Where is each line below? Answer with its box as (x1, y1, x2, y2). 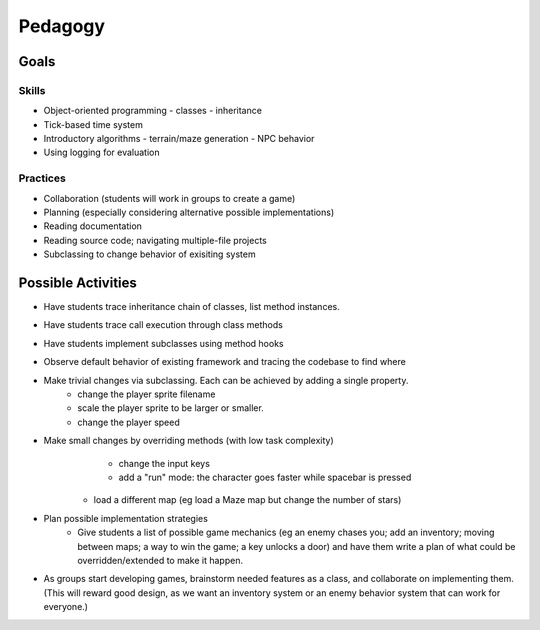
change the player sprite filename (77, 388, 216, 400)
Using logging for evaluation (43, 146, 160, 159)
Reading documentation (43, 220, 142, 232)
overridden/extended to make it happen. (77, 554, 244, 566)
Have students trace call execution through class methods (43, 319, 284, 331)
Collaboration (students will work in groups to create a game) (43, 192, 296, 204)
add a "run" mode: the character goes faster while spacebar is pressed (118, 471, 412, 483)
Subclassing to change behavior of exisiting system (43, 248, 256, 260)
